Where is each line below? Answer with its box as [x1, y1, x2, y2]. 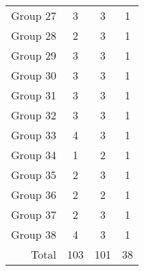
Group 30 [11, 67, 56, 83]
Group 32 [11, 107, 56, 123]
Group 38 [11, 226, 56, 242]
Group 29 [11, 47, 56, 63]
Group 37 [11, 207, 56, 222]
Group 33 [11, 127, 56, 143]
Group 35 [11, 167, 56, 182]
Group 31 [11, 87, 56, 103]
